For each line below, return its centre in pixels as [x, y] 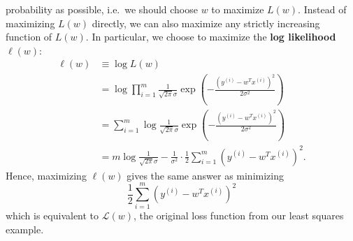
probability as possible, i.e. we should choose [102, 9]
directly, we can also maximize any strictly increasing [206, 23]
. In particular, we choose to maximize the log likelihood [211, 37]
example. [25, 229]
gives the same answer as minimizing [205, 175]
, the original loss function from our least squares [239, 216]
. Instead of [322, 9]
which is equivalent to [52, 216]
